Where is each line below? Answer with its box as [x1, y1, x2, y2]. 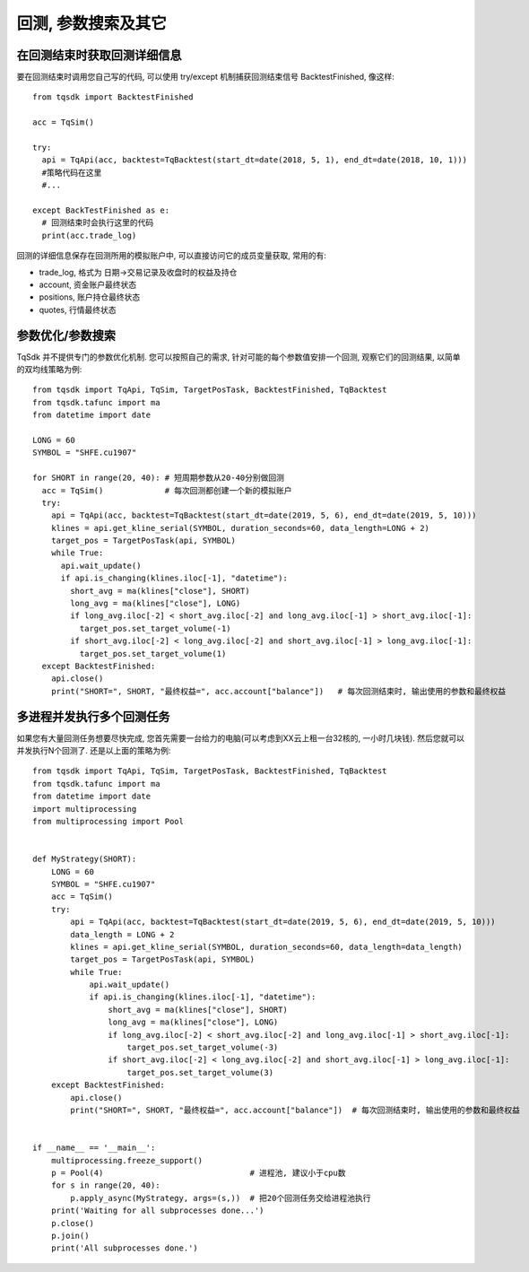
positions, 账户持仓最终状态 [39, 292, 141, 302]
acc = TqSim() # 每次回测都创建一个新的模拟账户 [41, 485, 292, 495]
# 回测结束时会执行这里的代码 [41, 218, 154, 228]
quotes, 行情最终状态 [39, 304, 117, 315]
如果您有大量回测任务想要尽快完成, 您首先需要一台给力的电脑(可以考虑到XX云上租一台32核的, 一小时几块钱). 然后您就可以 [16, 732, 465, 744]
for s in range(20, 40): [50, 1181, 160, 1190]
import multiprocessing [32, 804, 137, 814]
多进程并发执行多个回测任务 [16, 709, 170, 724]
